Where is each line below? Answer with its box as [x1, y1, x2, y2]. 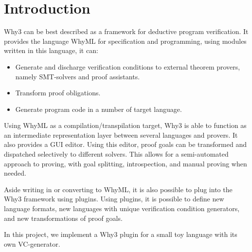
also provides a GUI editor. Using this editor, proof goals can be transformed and [4, 139, 247, 149]
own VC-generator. [4, 238, 60, 249]
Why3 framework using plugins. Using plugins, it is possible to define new [4, 194, 224, 204]
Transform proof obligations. [15, 88, 101, 98]
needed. [4, 168, 26, 178]
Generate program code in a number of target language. [15, 104, 182, 114]
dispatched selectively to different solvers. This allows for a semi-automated [4, 149, 229, 159]
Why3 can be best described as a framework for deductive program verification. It [4, 26, 249, 36]
